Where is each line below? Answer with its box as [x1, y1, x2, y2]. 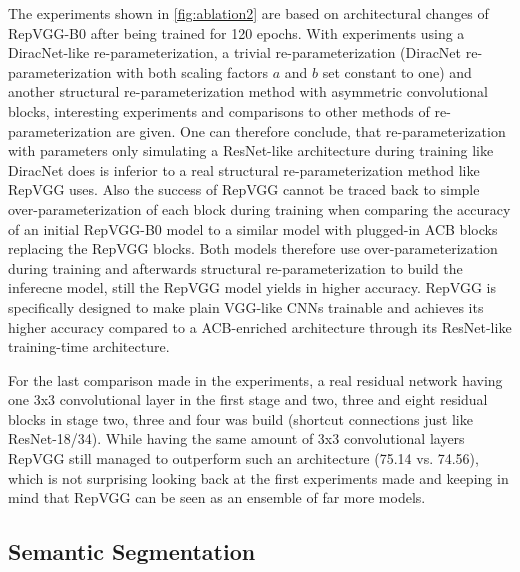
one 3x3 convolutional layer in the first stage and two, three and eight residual [8, 389, 488, 410]
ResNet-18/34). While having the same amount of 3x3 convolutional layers [8, 428, 465, 449]
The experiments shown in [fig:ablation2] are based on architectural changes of [8, 3, 489, 23]
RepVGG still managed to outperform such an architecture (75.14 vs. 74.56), [8, 448, 479, 469]
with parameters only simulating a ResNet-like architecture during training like [8, 140, 494, 161]
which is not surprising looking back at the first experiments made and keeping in [8, 467, 509, 488]
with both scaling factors [116, 61, 269, 82]
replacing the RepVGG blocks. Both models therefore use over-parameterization [8, 238, 498, 259]
